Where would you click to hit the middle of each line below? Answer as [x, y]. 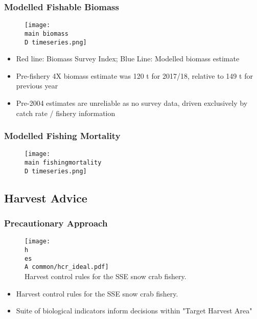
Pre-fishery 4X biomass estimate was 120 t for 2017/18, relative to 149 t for [134, 75]
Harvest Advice [46, 198]
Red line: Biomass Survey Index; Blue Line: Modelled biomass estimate [128, 59]
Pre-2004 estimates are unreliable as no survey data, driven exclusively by [132, 102]
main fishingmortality [63, 163]
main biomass [46, 33]
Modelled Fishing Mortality [62, 136]
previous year [37, 86]
